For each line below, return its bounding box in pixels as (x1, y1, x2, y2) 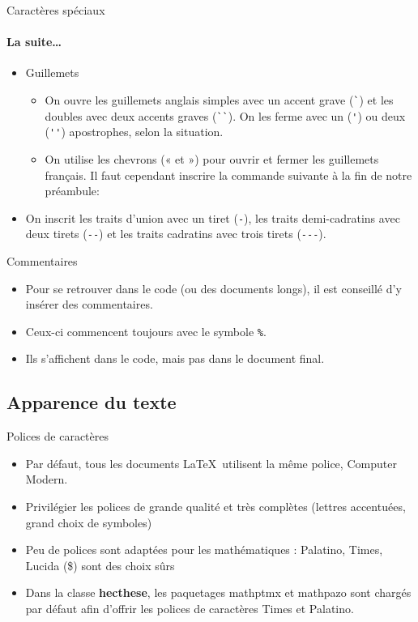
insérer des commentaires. (25, 296, 153, 313)
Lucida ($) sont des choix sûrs (25, 556, 175, 573)
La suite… (6, 33, 62, 50)
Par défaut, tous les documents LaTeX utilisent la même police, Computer (25, 454, 397, 471)
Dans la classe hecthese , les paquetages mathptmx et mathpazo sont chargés (25, 584, 412, 601)
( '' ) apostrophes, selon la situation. (45, 123, 224, 140)
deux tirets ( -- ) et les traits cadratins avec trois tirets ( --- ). (25, 225, 326, 242)
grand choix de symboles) (25, 513, 152, 530)
